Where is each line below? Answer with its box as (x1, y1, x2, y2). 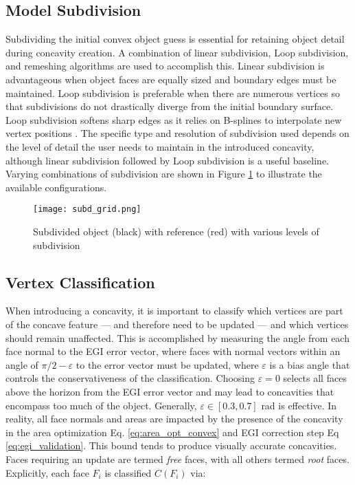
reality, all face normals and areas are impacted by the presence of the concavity (5, 411, 343, 426)
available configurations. (5, 180, 107, 194)
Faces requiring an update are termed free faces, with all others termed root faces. (5, 451, 350, 466)
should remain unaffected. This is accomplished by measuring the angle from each (5, 330, 350, 345)
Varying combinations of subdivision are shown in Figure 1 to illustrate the (5, 166, 322, 181)
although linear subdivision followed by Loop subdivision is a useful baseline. (5, 153, 330, 167)
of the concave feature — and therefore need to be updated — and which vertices (5, 316, 349, 331)
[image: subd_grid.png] (33, 204, 141, 215)
